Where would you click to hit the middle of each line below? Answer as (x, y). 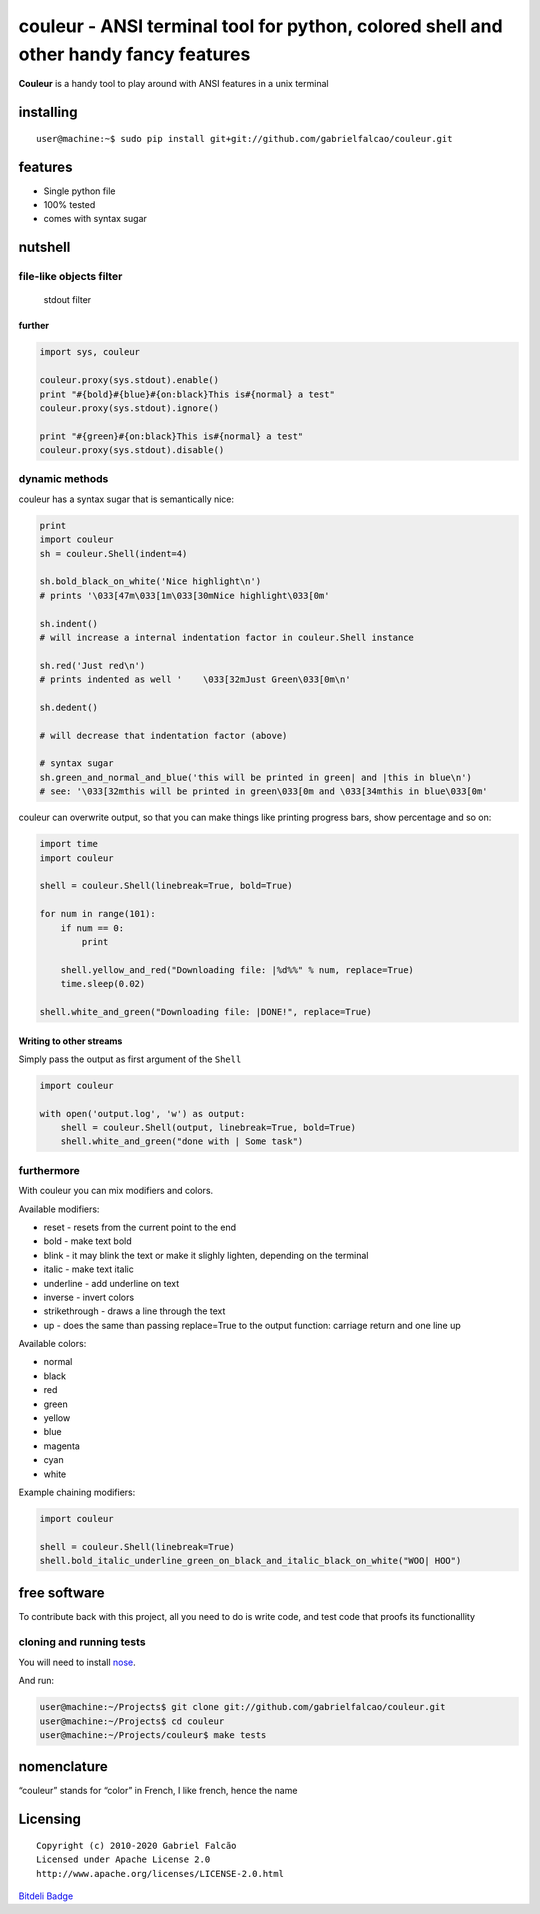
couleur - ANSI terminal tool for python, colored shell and (261, 26)
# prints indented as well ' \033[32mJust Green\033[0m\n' (195, 679)
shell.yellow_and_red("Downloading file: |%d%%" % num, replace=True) (237, 969)
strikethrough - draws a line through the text (134, 1311)
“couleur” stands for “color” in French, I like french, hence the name (158, 1791)
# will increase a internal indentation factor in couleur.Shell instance (227, 637)
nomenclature (63, 1766)
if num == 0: (92, 928)
